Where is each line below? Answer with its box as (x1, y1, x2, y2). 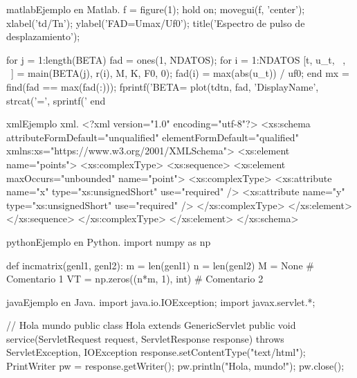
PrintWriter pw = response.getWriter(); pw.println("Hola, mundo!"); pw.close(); (6, 359, 345, 373)
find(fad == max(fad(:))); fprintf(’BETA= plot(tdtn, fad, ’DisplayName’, (6, 79, 319, 93)
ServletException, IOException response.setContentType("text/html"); (6, 345, 306, 359)
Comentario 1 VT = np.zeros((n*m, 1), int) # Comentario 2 (6, 271, 264, 286)
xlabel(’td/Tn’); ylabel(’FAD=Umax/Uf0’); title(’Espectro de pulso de (6, 15, 305, 30)
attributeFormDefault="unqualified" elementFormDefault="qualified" (6, 129, 299, 144)
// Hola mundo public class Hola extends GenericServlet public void (6, 318, 296, 332)
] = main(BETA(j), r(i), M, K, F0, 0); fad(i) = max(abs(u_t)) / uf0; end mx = (10, 66, 349, 80)
